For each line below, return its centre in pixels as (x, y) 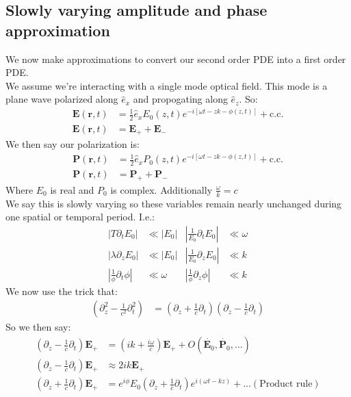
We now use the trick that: (62, 291)
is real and (72, 189)
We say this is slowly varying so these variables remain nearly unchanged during (174, 203)
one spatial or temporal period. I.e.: (80, 217)
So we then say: (38, 327)
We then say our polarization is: (73, 144)
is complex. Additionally (161, 189)
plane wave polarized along (62, 99)
